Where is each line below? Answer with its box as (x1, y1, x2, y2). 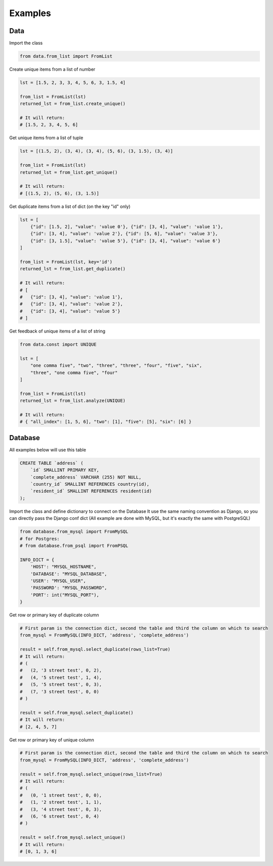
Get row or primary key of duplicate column (9, 612, 100, 618)
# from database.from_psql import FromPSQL (20, 543, 129, 549)
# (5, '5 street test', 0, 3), (20, 682, 102, 688)
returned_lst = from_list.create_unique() (20, 101, 126, 106)
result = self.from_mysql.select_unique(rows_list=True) (20, 771, 163, 777)
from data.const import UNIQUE (20, 342, 97, 348)
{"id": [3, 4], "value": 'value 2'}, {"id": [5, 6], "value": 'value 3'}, (30, 231, 218, 237)
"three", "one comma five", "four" (30, 370, 118, 375)
